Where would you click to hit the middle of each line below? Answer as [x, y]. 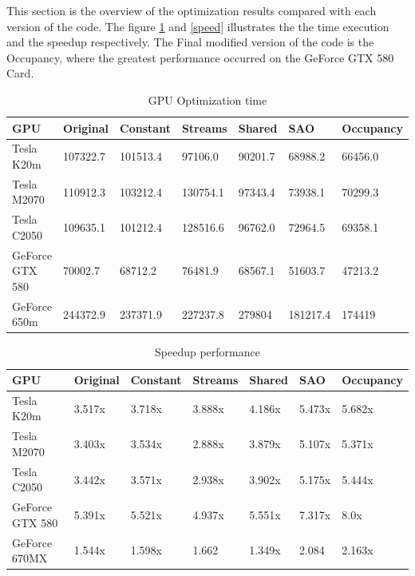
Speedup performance [207, 352]
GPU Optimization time [207, 99]
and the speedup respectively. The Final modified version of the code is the [190, 42]
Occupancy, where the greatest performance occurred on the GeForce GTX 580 [200, 57]
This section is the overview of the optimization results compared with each [192, 10]
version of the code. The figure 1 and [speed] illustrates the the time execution [198, 26]
